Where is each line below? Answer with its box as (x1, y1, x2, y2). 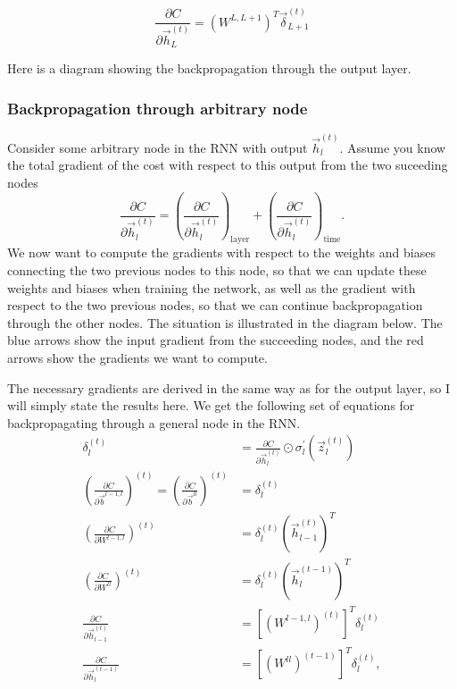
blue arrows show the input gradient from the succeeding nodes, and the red (7, 331, 424, 349)
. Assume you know (339, 138, 446, 156)
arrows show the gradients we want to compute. (7, 348, 268, 366)
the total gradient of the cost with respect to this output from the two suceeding (7, 155, 448, 174)
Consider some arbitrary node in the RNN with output (7, 138, 308, 156)
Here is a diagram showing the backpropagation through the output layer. (7, 59, 411, 78)
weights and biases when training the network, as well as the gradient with (7, 278, 416, 297)
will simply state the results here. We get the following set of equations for (7, 396, 415, 415)
